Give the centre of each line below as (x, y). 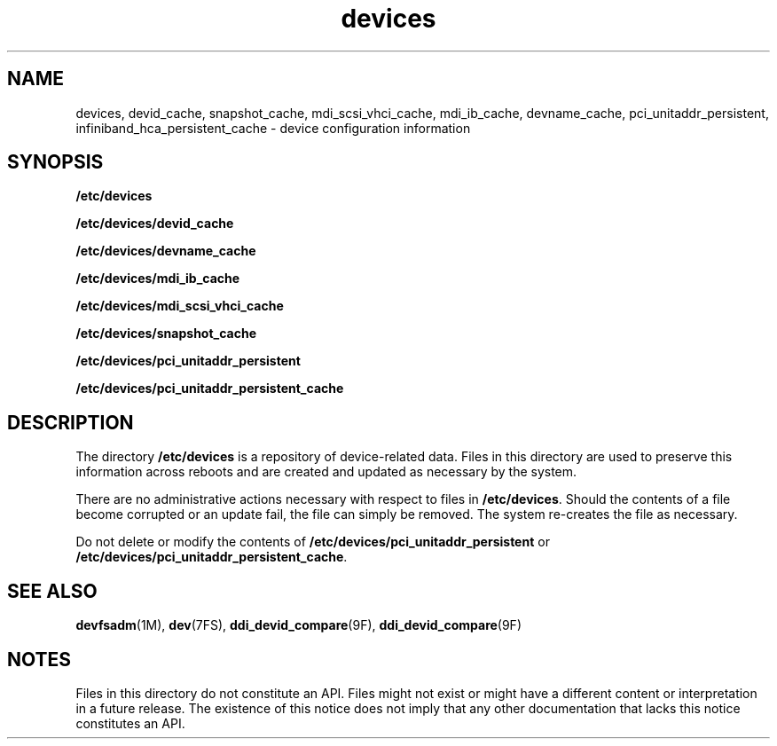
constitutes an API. (130, 723)
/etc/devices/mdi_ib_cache (158, 279)
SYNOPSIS (55, 162)
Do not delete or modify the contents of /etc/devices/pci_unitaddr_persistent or (313, 542)
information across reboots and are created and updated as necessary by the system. (326, 472)
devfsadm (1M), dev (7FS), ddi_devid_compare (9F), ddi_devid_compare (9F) (298, 625)
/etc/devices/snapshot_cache (166, 334)
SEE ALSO (52, 591)
